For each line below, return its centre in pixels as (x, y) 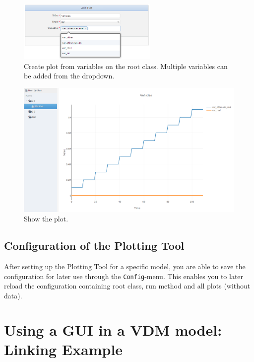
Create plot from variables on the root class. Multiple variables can (126, 66)
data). (13, 295)
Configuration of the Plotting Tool (94, 246)
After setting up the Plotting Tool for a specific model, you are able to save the (125, 266)
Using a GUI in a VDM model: (113, 329)
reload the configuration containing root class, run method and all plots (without (127, 286)
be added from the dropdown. (69, 76)
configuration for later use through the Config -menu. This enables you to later (124, 276)
